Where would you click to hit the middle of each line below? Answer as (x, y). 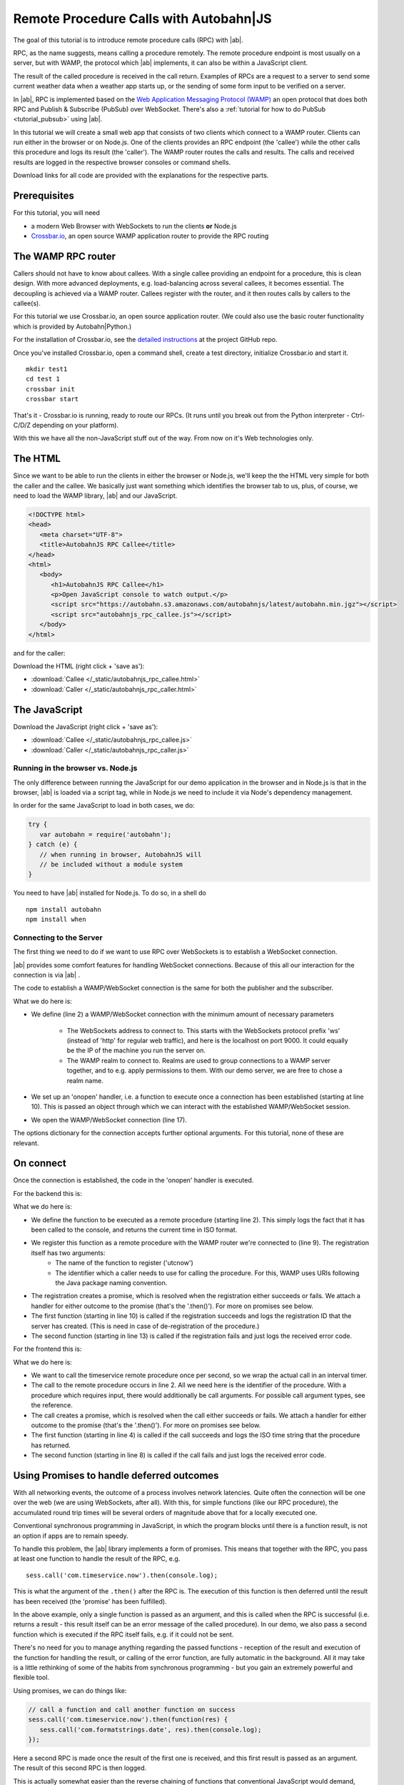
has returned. (51, 1445)
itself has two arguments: (69, 1252)
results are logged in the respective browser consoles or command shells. (122, 162)
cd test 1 (43, 379)
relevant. (26, 1143)
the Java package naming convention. (111, 1282)
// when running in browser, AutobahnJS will (121, 854)
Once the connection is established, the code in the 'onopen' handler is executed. (133, 1180)
